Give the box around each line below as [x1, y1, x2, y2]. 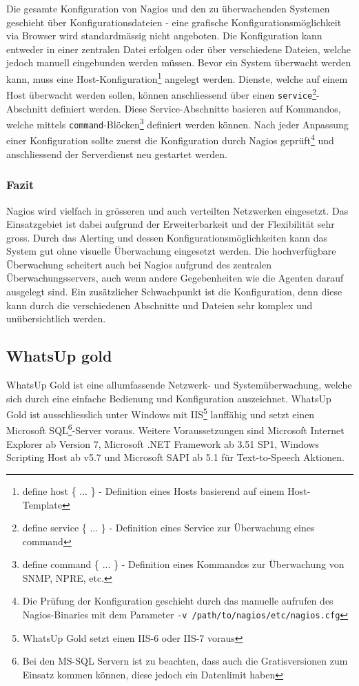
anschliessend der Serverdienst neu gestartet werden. [6, 146, 228, 161]
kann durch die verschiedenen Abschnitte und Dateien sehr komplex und [6, 297, 313, 312]
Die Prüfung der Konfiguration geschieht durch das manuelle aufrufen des [22, 594, 334, 608]
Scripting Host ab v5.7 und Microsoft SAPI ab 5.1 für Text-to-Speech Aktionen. [6, 450, 345, 464]
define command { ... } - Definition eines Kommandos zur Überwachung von [22, 557, 345, 571]
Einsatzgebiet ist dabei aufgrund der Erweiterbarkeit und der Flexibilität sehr [6, 217, 335, 231]
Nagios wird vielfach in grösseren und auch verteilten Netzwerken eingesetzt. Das [6, 203, 349, 217]
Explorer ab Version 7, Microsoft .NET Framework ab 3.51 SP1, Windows [6, 436, 319, 451]
